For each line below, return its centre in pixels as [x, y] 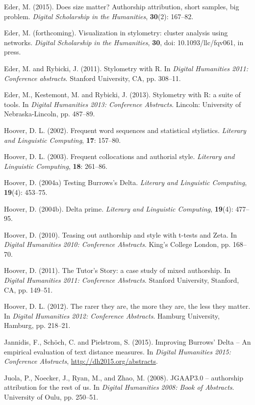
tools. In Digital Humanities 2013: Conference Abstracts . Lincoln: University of [123, 104]
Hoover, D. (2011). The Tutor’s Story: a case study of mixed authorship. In [117, 270]
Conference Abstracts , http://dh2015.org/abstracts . [81, 361]
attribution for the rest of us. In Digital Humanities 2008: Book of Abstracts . [119, 387]
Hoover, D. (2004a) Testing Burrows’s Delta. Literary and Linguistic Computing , [126, 182]
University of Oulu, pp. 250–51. [51, 397]
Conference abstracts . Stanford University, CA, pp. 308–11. [92, 78]
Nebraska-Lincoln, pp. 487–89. [50, 114]
